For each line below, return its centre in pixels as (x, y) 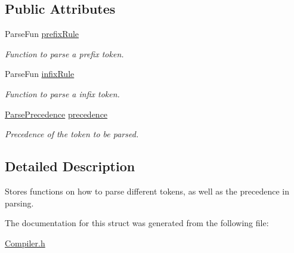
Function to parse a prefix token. (64, 53)
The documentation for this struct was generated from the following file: (137, 223)
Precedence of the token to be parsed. (72, 134)
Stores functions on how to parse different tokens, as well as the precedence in (147, 191)
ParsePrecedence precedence (56, 114)
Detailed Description (70, 166)
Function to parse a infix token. (62, 93)
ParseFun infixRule (40, 74)
